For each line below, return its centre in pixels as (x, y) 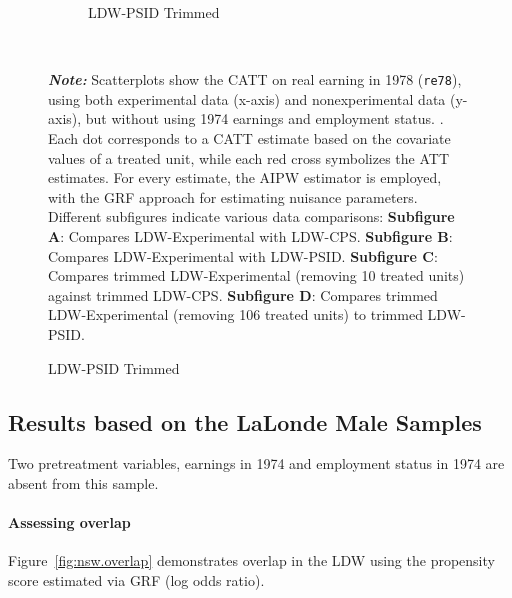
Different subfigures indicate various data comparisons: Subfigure (251, 216)
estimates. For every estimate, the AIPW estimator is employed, (245, 177)
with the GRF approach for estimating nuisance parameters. (233, 196)
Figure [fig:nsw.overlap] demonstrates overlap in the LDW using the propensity (251, 560)
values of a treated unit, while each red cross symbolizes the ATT (249, 157)
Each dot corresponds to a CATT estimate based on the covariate (249, 138)
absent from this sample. (83, 482)
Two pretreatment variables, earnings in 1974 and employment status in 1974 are (256, 463)
